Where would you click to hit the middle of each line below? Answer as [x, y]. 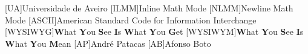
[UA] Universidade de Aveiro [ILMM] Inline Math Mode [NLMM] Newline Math [149, 8]
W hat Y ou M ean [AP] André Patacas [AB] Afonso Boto [108, 43]
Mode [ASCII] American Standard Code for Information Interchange [131, 19]
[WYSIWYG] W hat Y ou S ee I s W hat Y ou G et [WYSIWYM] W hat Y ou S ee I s [154, 31]
